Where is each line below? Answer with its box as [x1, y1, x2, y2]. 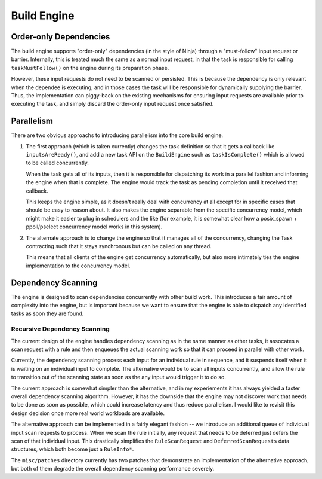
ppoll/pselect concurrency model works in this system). [26, 223, 163, 230]
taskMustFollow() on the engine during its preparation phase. [11, 64, 169, 71]
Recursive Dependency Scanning [11, 325, 110, 333]
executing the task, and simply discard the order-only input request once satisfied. [11, 100, 214, 108]
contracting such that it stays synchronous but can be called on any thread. [26, 243, 212, 249]
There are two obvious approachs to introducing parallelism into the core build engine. [11, 132, 224, 139]
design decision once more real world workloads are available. [11, 410, 165, 417]
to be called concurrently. [26, 159, 89, 167]
